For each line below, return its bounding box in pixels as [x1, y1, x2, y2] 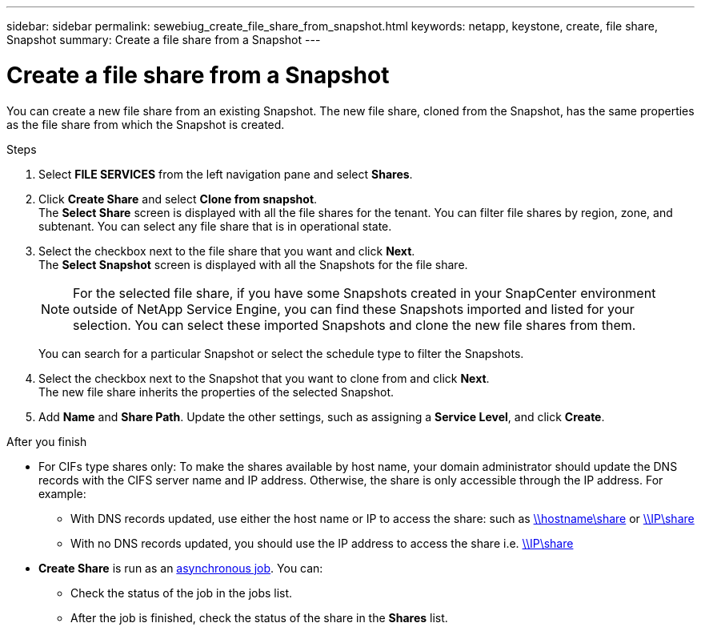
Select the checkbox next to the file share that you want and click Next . [38, 243, 415, 258]
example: [38, 486, 86, 500]
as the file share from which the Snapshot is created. [6, 117, 285, 131]
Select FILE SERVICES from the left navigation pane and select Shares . [38, 167, 413, 181]
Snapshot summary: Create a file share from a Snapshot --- [6, 33, 321, 46]
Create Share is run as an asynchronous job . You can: [38, 561, 323, 575]
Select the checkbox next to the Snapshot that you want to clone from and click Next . [38, 371, 490, 385]
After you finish [6, 434, 87, 448]
